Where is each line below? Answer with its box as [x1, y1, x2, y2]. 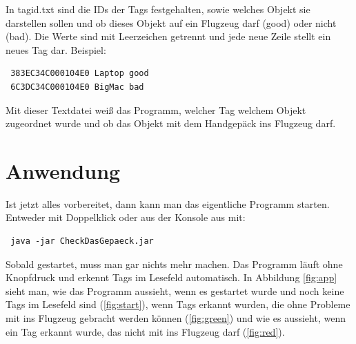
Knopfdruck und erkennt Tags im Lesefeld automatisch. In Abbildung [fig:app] [6, 270, 337, 285]
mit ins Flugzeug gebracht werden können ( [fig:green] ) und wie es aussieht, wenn [6, 311, 346, 325]
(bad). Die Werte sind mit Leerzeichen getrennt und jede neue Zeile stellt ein [6, 29, 331, 44]
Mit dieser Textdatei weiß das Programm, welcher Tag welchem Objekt [6, 102, 306, 117]
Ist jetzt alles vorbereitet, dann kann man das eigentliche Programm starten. [6, 196, 330, 211]
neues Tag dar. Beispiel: [6, 42, 106, 57]
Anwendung [6, 156, 121, 184]
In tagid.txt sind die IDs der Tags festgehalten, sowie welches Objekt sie [6, 2, 310, 16]
